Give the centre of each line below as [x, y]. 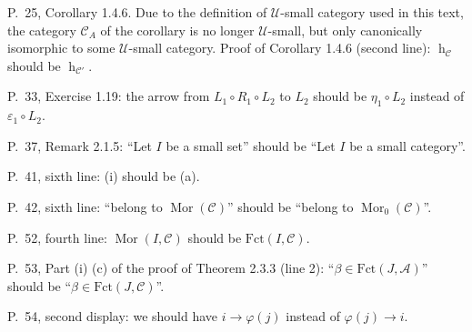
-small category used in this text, [372, 12]
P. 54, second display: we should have [113, 316]
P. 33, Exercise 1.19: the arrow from [109, 96]
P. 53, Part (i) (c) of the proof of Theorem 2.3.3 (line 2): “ [171, 268]
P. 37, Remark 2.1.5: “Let [80, 145]
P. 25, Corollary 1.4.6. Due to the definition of [137, 12]
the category [42, 30]
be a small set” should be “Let [251, 145]
